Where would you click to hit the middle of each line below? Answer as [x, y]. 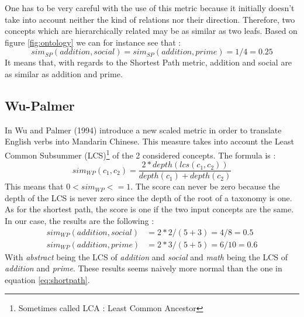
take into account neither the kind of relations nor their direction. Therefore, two [150, 19]
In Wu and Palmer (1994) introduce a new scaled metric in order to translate [143, 130]
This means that [34, 186]
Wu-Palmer [40, 105]
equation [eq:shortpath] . [47, 279]
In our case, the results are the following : [80, 221]
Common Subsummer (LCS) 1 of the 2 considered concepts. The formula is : [140, 154]
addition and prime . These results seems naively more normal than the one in [144, 268]
